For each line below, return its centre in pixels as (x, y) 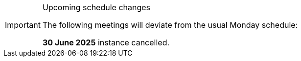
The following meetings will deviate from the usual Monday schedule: (170, 25)
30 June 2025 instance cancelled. (106, 42)
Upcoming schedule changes (96, 7)
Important (23, 25)
